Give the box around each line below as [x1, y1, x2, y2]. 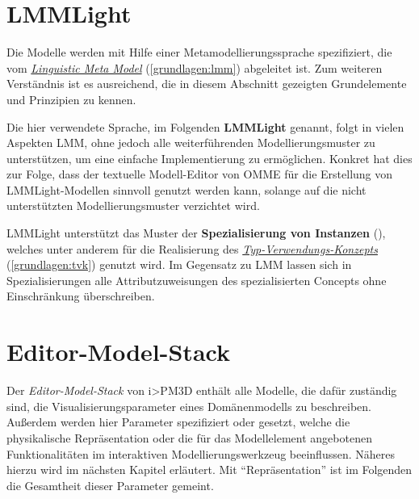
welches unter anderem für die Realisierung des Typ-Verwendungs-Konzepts [6, 240, 378, 257]
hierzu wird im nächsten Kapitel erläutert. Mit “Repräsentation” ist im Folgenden [6, 461, 413, 478]
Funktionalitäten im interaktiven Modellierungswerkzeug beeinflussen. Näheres [6, 445, 395, 462]
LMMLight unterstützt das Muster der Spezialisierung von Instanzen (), [6, 224, 386, 241]
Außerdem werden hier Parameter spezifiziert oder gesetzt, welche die [6, 413, 350, 430]
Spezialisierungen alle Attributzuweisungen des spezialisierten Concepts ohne [6, 271, 387, 288]
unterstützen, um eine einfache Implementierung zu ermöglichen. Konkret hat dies [6, 149, 413, 166]
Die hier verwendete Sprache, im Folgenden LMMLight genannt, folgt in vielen [6, 118, 404, 135]
